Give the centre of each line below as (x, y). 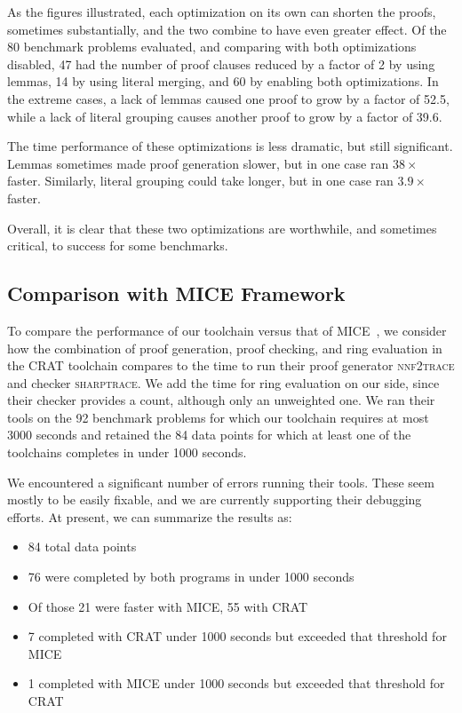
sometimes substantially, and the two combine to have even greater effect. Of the (227, 29)
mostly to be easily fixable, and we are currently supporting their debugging (215, 499)
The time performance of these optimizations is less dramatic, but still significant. (230, 146)
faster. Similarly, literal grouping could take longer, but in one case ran (200, 181)
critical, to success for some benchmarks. (118, 246)
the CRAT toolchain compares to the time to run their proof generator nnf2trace (231, 365)
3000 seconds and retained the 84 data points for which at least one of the (209, 435)
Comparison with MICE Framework (176, 293)
